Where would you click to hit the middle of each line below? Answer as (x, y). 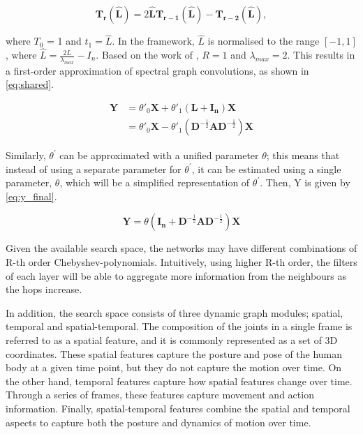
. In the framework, (153, 41)
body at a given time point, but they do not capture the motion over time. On (174, 367)
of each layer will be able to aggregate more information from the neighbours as (176, 275)
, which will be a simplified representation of (155, 182)
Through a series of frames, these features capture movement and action (160, 395)
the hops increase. (44, 289)
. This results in (321, 55)
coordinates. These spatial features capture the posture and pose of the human (174, 353)
